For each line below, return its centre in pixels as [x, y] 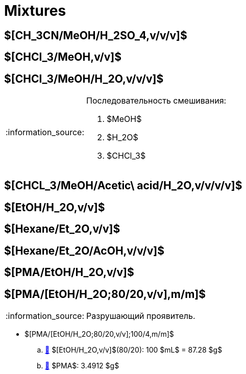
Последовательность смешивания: [156, 101]
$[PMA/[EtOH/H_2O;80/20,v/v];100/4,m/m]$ [99, 334]
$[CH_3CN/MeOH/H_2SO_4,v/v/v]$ [96, 35]
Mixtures [35, 11]
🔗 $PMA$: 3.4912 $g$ [82, 365]
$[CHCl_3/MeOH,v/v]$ [63, 57]
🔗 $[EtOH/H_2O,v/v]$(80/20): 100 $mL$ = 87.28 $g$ [134, 350]
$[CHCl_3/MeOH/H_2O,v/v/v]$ [84, 79]
